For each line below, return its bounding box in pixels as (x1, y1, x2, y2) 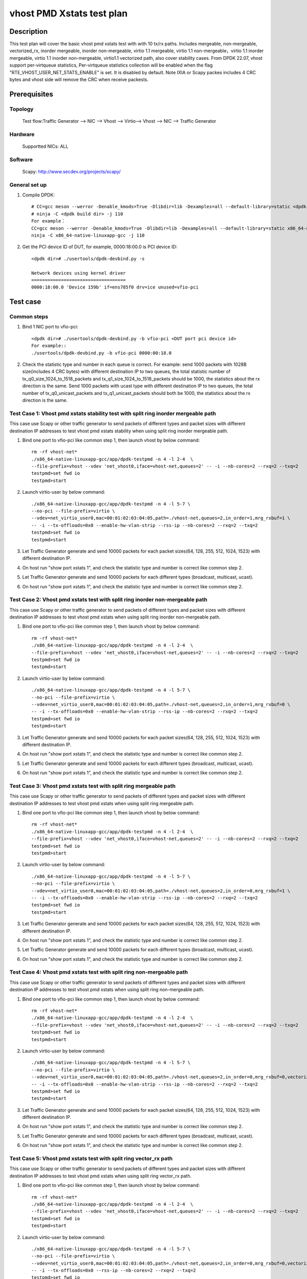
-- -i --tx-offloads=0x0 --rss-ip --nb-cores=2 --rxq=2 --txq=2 (31, 1268, 196, 1273)
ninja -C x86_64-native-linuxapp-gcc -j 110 (31, 232, 145, 238)
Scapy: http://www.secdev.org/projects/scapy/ (22, 168, 121, 174)
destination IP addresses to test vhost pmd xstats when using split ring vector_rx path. (9, 1173, 192, 1179)
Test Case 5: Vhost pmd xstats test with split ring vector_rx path (9, 1155, 173, 1162)
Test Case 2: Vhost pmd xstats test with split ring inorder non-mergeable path (9, 596, 208, 603)
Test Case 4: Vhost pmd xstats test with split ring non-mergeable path (9, 968, 188, 976)
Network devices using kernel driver (31, 270, 126, 276)
